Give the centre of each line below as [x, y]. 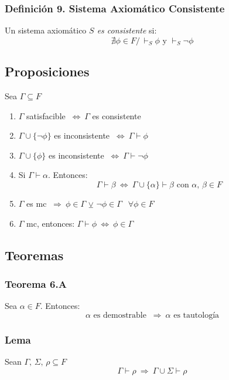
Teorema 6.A [36, 283]
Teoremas [34, 255]
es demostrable [120, 315]
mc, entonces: [51, 223]
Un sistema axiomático [46, 30]
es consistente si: [127, 30]
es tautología [196, 315]
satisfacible [46, 115]
